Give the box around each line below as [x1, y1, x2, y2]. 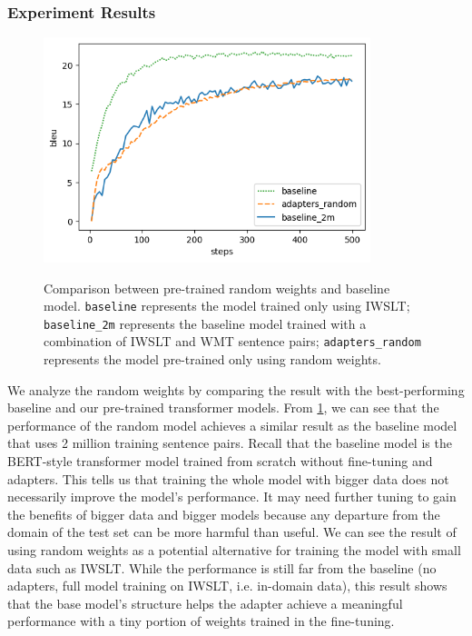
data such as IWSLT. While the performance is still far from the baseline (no [7, 558, 437, 577]
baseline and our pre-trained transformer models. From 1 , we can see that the [7, 398, 439, 417]
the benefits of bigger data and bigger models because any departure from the [7, 504, 440, 523]
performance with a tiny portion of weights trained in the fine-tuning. [7, 611, 395, 631]
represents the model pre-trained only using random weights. [44, 350, 381, 369]
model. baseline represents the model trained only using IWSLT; [44, 296, 410, 315]
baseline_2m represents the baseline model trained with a [44, 313, 367, 333]
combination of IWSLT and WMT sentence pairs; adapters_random [44, 332, 421, 351]
